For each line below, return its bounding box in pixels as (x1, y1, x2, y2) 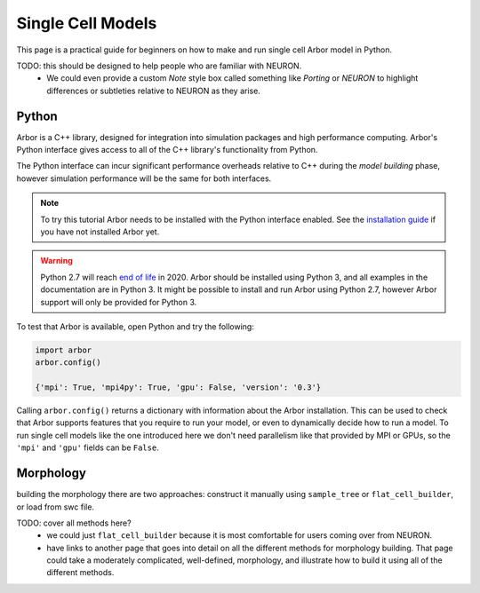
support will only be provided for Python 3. (40, 296, 197, 307)
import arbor (35, 344, 92, 355)
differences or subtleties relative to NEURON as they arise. (46, 85, 261, 96)
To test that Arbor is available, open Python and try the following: (16, 320, 255, 332)
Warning (40, 256, 73, 266)
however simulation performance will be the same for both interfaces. (16, 173, 272, 184)
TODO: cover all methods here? (16, 518, 132, 528)
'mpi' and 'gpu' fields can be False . (16, 442, 159, 453)
